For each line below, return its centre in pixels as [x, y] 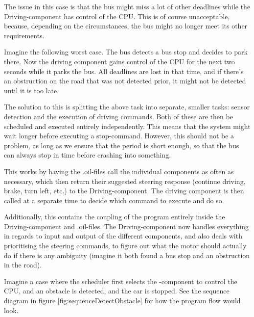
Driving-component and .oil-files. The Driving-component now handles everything [127, 226]
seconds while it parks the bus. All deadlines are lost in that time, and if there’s [124, 71]
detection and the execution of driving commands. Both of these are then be [118, 116]
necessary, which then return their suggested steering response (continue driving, [125, 181]
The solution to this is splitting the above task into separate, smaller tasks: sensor [127, 107]
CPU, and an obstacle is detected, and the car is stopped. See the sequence [117, 291]
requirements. [24, 35]
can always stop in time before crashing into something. [88, 155]
